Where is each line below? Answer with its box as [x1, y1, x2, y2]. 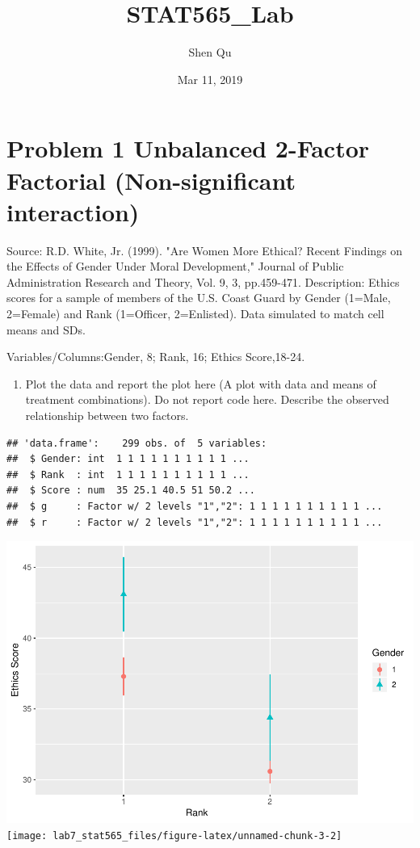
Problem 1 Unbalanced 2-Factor [6, 132, 370, 165]
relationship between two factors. [25, 406, 189, 423]
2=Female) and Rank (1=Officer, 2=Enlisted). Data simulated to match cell [6, 305, 384, 321]
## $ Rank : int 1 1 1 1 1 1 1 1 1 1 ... [6, 468, 250, 481]
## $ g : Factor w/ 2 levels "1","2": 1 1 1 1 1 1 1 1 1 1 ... [6, 500, 383, 512]
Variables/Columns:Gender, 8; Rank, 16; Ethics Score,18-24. [6, 348, 305, 365]
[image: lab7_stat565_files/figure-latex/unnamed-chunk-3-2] [6, 829, 342, 842]
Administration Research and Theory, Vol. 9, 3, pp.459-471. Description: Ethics [6, 273, 400, 290]
